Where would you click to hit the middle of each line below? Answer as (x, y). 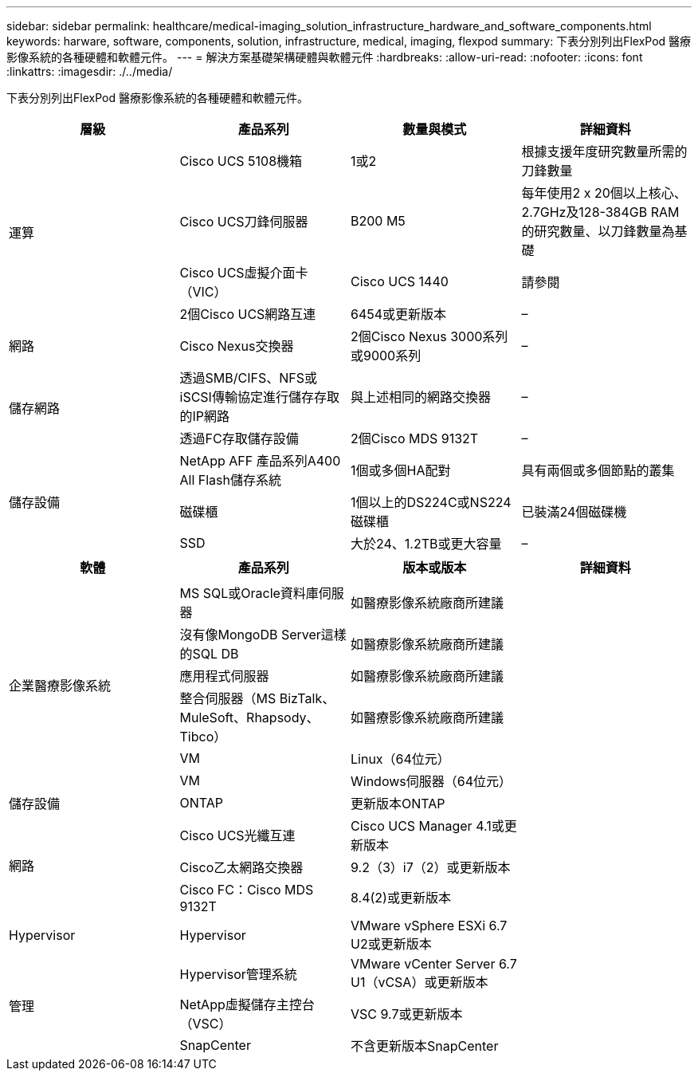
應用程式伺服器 (224, 676)
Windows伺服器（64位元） (431, 781)
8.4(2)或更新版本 (401, 898)
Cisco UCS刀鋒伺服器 (244, 222)
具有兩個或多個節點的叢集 (598, 470)
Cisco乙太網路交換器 (241, 867)
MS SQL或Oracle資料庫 (249, 593)
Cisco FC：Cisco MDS (247, 890)
